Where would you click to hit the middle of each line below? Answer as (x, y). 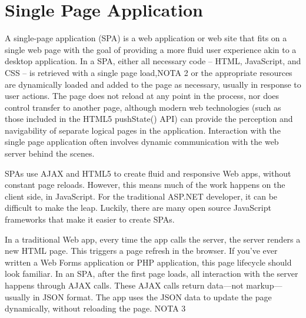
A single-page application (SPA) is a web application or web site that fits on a (146, 38)
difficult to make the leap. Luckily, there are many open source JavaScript (138, 208)
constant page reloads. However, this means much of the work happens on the (145, 185)
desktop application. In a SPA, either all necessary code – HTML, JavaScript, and (153, 61)
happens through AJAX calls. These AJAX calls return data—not (124, 285)
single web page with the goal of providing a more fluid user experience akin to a (151, 49)
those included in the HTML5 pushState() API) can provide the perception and (149, 119)
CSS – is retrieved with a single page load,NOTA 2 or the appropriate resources (149, 72)
